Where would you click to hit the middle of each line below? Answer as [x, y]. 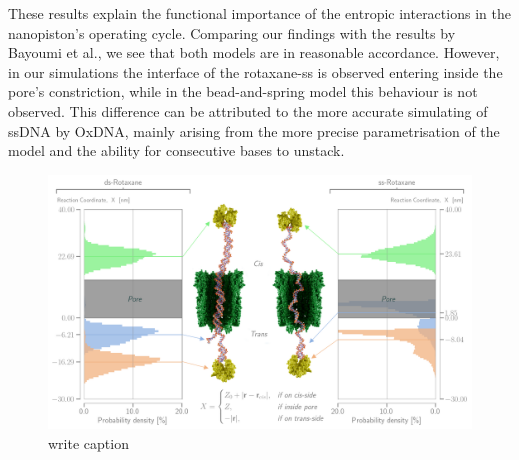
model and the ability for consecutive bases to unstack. [176, 150]
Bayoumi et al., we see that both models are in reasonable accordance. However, [254, 52]
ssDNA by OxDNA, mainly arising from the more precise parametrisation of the [254, 130]
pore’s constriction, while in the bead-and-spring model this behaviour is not [243, 91]
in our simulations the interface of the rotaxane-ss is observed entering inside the [255, 71]
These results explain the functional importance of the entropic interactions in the [259, 13]
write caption [88, 442]
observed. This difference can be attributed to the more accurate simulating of [248, 110]
